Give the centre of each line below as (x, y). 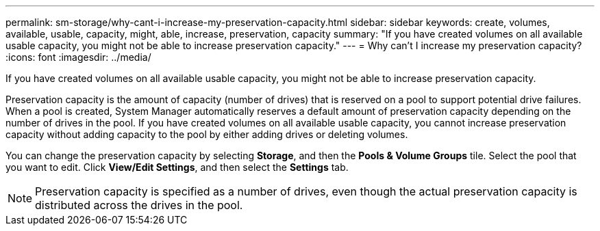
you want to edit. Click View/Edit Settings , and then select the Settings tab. (177, 167)
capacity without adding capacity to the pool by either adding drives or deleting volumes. (207, 134)
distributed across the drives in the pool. (139, 205)
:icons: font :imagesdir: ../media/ (78, 57)
